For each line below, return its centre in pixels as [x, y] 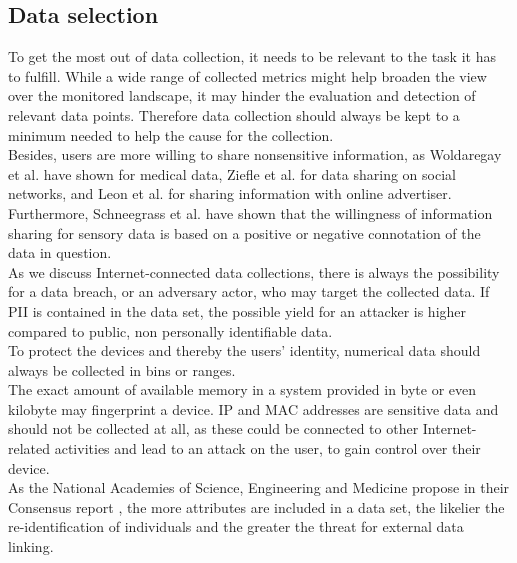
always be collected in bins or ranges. [122, 369]
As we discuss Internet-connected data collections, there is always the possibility [254, 271]
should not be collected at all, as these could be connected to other [213, 428]
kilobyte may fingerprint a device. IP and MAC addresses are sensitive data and [253, 408]
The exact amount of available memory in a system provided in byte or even [242, 389]
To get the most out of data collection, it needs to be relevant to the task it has [252, 56]
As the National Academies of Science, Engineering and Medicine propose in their [259, 487]
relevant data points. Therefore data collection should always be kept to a [234, 114]
